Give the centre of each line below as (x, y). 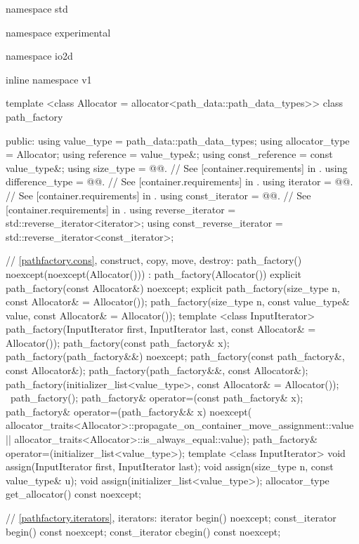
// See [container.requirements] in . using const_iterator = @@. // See (158, 195)
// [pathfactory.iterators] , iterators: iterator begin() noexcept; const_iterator (171, 517)
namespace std (37, 8)
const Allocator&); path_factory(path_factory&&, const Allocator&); (157, 370)
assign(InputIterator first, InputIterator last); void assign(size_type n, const (170, 466)
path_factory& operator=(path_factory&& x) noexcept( (129, 411)
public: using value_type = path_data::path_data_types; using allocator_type (178, 140)
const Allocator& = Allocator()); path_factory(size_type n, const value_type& (178, 301)
